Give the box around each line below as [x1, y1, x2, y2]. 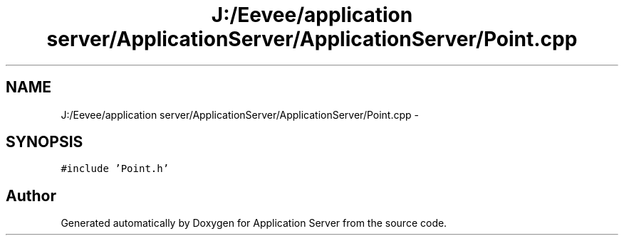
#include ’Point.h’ [61, 163, 170, 175]
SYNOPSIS [6, 133, 83, 151]
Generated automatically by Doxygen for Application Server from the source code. [61, 217, 447, 230]
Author [6, 186, 56, 205]
